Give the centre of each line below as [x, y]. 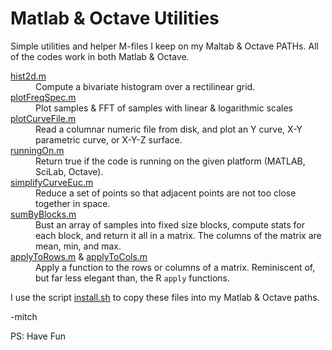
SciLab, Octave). [69, 171]
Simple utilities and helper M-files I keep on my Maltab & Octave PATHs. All [164, 46]
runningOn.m [37, 150]
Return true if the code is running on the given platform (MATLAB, [170, 161]
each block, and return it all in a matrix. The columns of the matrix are [178, 235]
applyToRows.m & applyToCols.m [79, 256]
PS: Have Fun [38, 336]
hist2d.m [28, 76]
